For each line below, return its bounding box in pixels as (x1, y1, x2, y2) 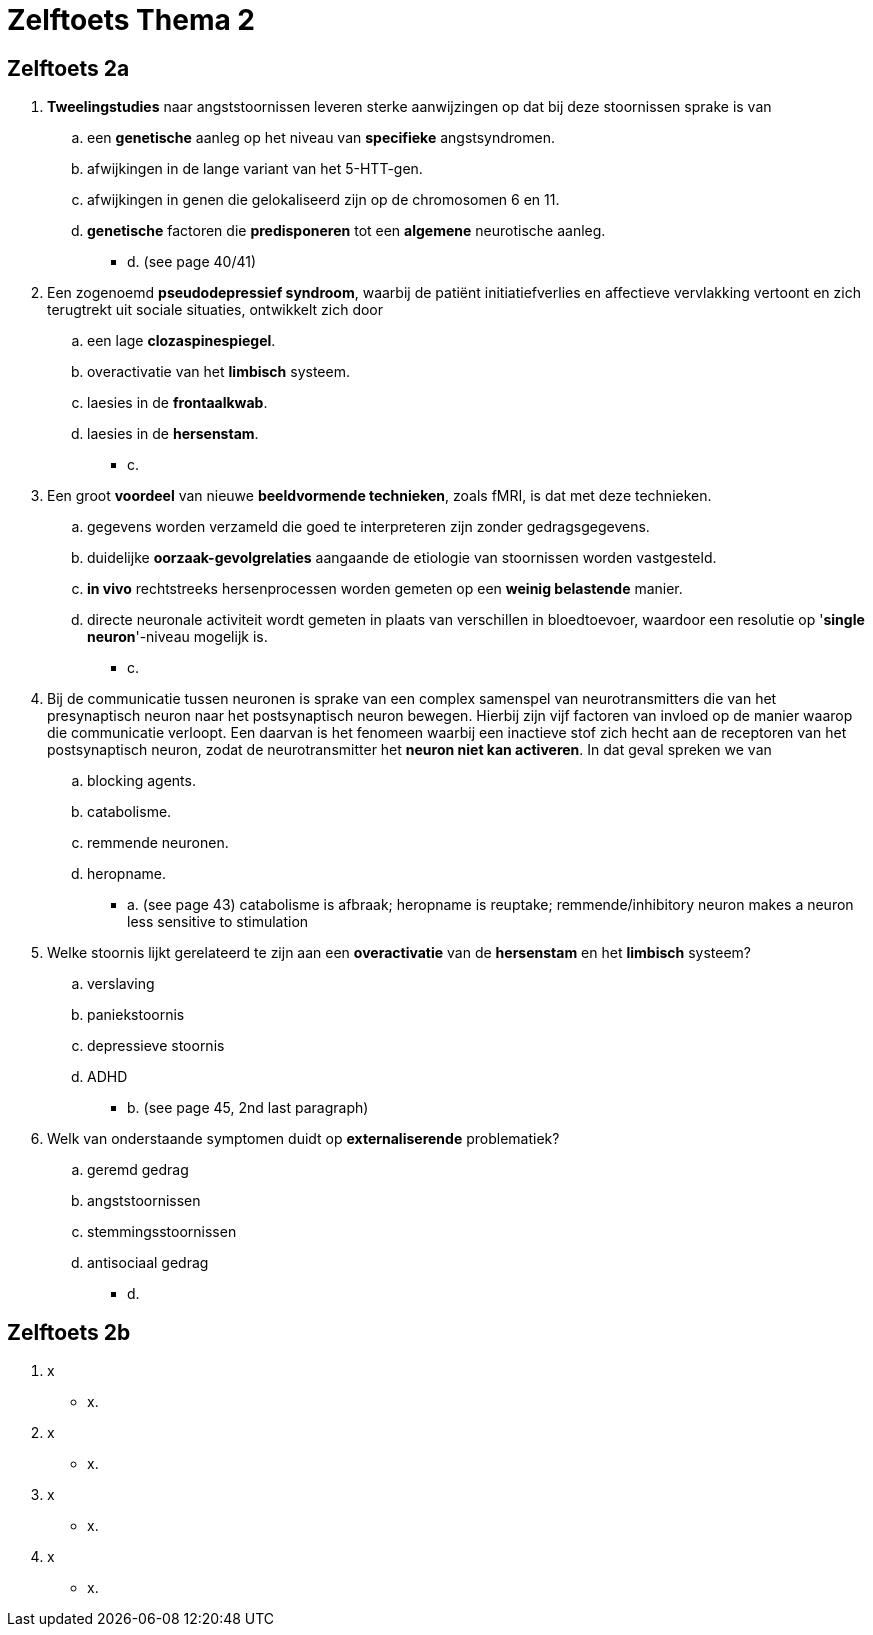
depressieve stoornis (87, 1037, 225, 1055)
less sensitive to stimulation (127, 913, 309, 931)
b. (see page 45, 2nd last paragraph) (127, 1099, 369, 1117)
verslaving (87, 975, 155, 993)
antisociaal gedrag (87, 1254, 209, 1272)
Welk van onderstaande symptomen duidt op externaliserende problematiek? (47, 1130, 560, 1148)
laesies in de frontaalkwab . (87, 394, 268, 412)
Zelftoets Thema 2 (7, 3, 255, 37)
